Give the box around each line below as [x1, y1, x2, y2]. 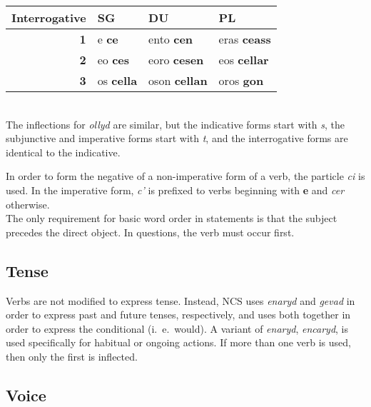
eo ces [97, 51, 129, 68]
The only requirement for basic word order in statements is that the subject [6, 211, 337, 226]
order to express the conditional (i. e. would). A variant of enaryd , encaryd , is [6, 321, 349, 336]
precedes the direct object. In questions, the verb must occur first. [6, 224, 295, 239]
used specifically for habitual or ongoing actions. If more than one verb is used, [6, 335, 351, 350]
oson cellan [148, 72, 208, 89]
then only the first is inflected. [6, 348, 138, 363]
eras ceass [218, 31, 271, 47]
